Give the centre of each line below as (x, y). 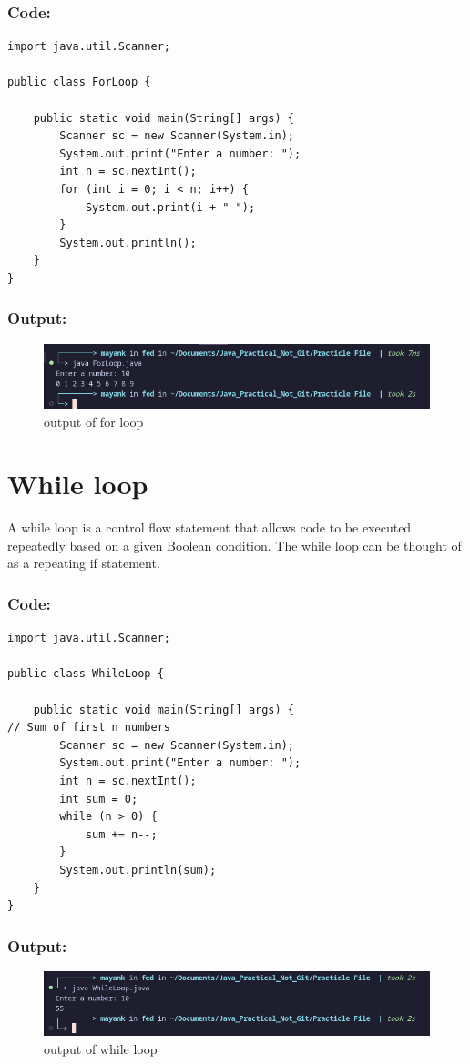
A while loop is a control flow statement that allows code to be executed (209, 527)
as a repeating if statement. (84, 563)
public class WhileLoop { (86, 674)
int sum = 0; (99, 799)
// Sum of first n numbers (89, 728)
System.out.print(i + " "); (170, 207)
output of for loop (94, 421)
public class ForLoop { (79, 82)
